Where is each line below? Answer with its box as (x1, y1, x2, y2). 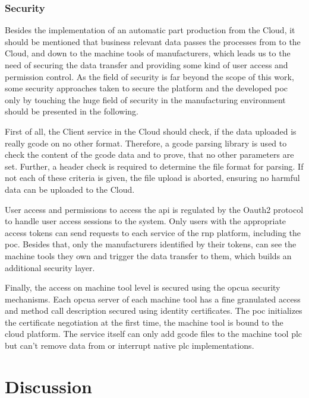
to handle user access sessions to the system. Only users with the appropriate (5, 215, 286, 227)
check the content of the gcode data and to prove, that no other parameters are (5, 148, 294, 161)
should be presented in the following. (5, 105, 138, 117)
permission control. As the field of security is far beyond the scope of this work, (5, 70, 294, 82)
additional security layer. (5, 261, 95, 273)
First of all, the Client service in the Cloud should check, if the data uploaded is (5, 125, 297, 137)
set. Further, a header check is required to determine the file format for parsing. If (5, 160, 304, 172)
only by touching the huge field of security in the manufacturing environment (5, 93, 286, 106)
